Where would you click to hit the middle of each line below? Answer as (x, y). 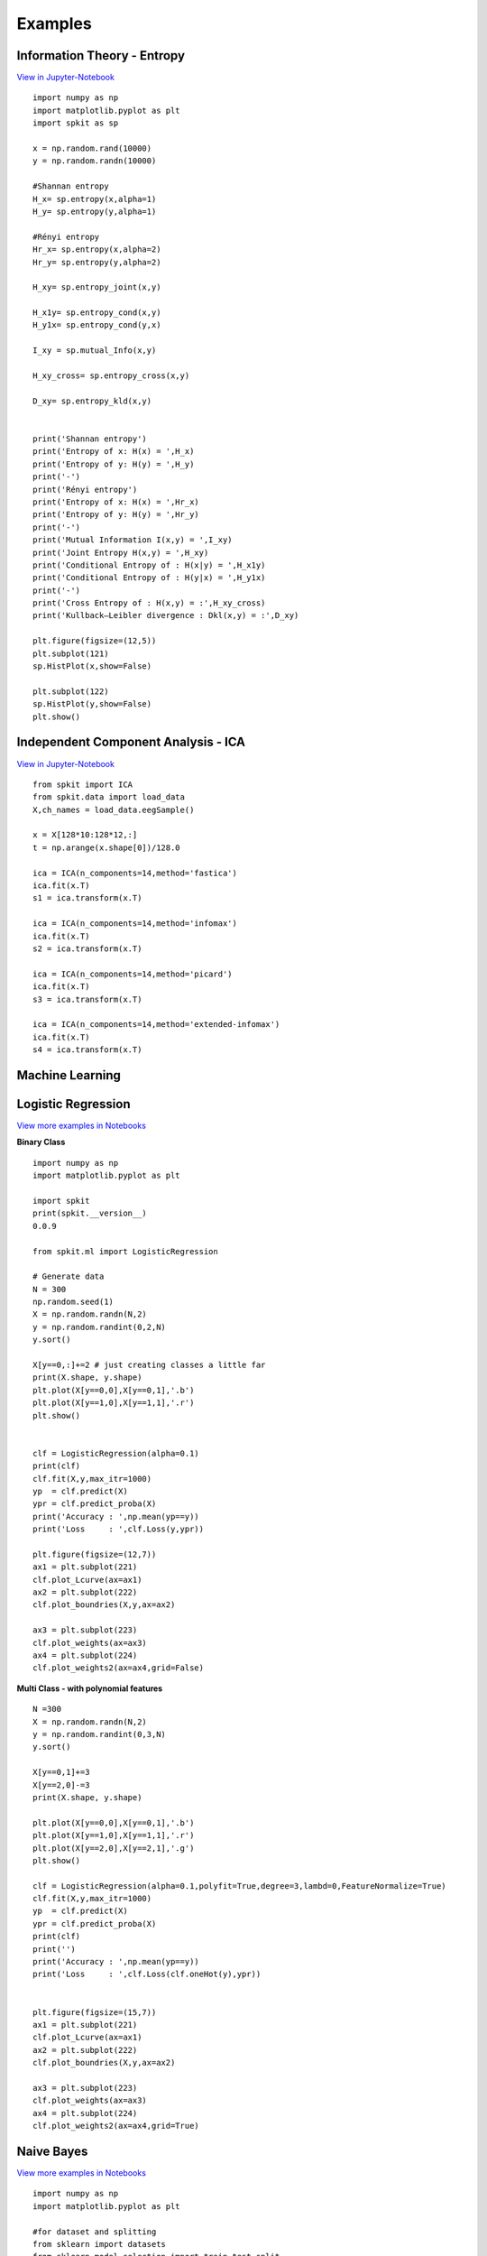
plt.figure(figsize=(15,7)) (95, 2012)
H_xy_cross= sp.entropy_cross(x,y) (111, 376)
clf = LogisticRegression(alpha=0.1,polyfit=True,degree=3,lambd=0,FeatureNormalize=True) (239, 1886)
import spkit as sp (76, 123)
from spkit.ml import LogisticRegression (125, 1251)
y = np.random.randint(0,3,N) (100, 1734)
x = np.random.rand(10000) (92, 148)
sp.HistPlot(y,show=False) (92, 704)
